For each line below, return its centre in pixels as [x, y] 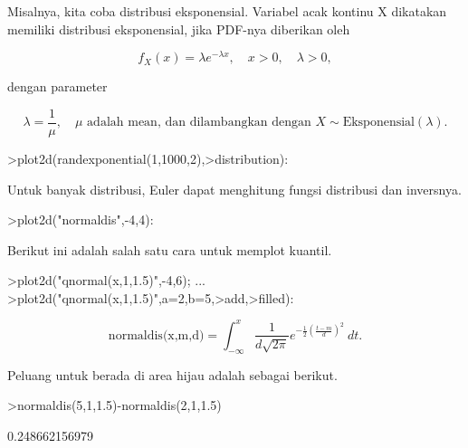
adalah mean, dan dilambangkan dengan [199, 123]
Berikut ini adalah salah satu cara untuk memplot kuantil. [170, 249]
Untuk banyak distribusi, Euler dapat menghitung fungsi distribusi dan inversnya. [234, 189]
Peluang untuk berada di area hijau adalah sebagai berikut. [172, 374]
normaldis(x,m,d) [156, 335]
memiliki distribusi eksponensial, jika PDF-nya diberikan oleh [179, 29]
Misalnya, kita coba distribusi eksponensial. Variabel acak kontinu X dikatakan [227, 11]
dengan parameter [57, 86]
